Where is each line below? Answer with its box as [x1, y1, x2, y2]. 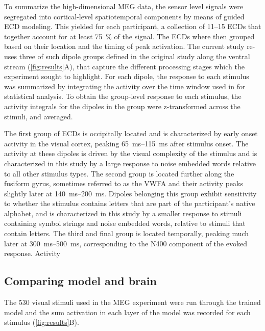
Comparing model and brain [4, 273, 157, 289]
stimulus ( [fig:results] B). [4, 317, 79, 327]
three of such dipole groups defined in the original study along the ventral [19, 50, 250, 61]
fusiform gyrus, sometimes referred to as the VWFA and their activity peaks [4, 178, 243, 189]
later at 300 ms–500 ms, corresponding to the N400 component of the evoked [4, 238, 247, 248]
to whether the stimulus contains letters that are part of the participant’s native [4, 198, 255, 209]
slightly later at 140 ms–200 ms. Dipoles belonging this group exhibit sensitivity [4, 188, 257, 198]
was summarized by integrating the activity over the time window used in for [4, 81, 246, 91]
